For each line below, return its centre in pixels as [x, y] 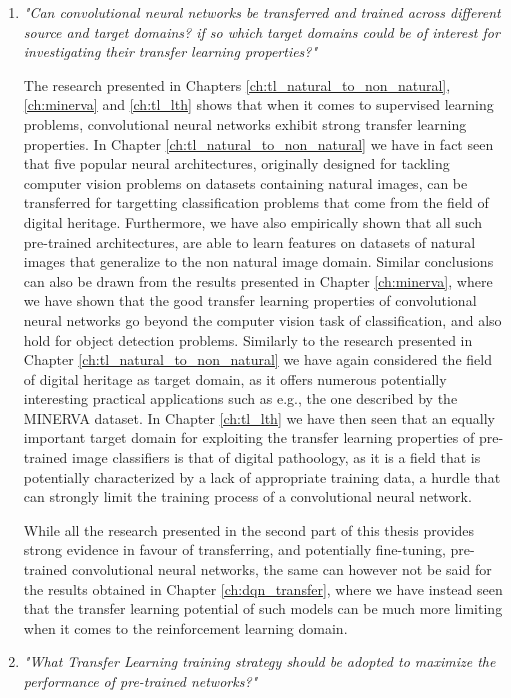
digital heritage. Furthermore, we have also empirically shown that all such [253, 221]
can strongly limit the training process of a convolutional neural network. [247, 496]
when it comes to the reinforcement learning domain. [185, 627]
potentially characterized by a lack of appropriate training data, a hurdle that [262, 476]
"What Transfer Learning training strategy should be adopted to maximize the [259, 661]
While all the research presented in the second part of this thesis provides [249, 529]
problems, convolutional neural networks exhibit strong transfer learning [245, 123]
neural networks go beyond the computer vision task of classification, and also [262, 319]
